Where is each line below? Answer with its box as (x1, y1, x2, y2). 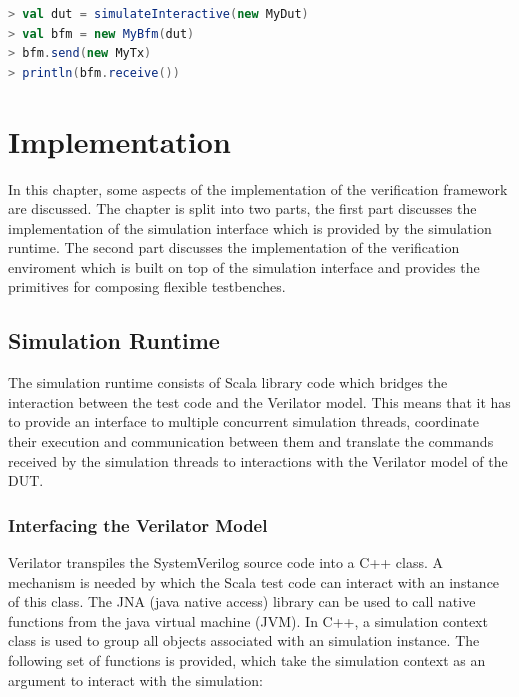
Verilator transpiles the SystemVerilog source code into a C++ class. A (8, 552, 444, 573)
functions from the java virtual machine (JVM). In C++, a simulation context (8, 610, 488, 631)
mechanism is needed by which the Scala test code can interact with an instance (8, 571, 500, 592)
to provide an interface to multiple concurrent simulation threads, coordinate (8, 411, 479, 432)
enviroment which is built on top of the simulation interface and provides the (8, 256, 480, 277)
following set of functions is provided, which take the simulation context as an (8, 650, 486, 671)
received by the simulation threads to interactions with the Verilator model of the (8, 450, 508, 471)
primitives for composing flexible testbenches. (8, 276, 286, 297)
